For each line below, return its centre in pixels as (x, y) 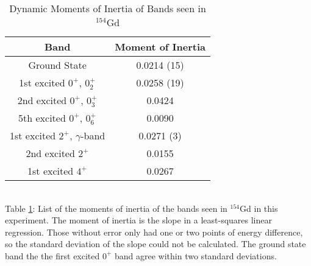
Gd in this (259, 208)
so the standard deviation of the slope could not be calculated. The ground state (155, 244)
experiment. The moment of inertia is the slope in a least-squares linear (139, 220)
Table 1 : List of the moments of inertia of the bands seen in (116, 208)
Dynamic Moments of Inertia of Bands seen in (108, 8)
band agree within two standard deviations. (196, 255)
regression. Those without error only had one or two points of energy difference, (154, 232)
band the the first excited (52, 255)
